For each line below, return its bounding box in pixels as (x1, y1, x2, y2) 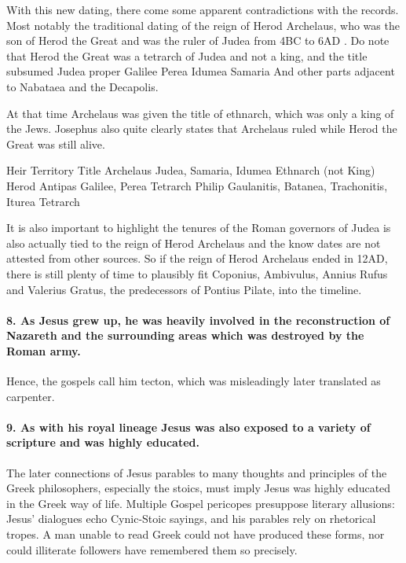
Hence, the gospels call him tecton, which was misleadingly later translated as (6, 373, 381, 389)
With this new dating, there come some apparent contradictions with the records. (6, 2, 399, 17)
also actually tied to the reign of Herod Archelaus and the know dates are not (6, 234, 381, 251)
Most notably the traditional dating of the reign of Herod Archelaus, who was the (6, 17, 400, 33)
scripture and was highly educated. (6, 434, 199, 451)
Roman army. (6, 342, 81, 359)
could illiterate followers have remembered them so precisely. (6, 541, 298, 557)
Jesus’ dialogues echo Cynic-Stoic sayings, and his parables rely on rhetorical (6, 510, 376, 527)
